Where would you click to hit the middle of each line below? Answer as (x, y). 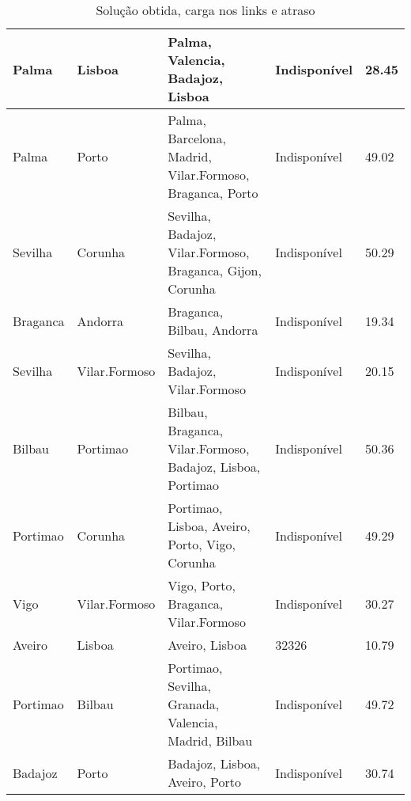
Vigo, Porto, (202, 585)
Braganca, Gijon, (215, 270)
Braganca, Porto (213, 193)
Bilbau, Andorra (213, 330)
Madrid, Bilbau (210, 740)
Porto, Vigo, (202, 544)
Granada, (194, 704)
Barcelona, (197, 138)
